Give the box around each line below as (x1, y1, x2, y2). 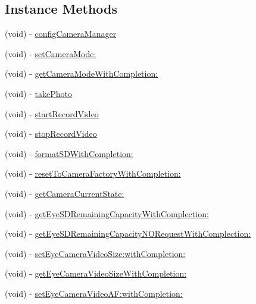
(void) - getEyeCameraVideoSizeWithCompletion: (5, 267, 187, 280)
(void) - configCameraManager (5, 27, 117, 40)
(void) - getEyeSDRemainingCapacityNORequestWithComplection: (5, 227, 251, 240)
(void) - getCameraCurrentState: (5, 187, 124, 199)
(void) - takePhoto (5, 87, 72, 99)
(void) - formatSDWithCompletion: (5, 147, 133, 159)
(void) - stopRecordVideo (5, 127, 97, 140)
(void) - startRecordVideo (5, 107, 99, 120)
